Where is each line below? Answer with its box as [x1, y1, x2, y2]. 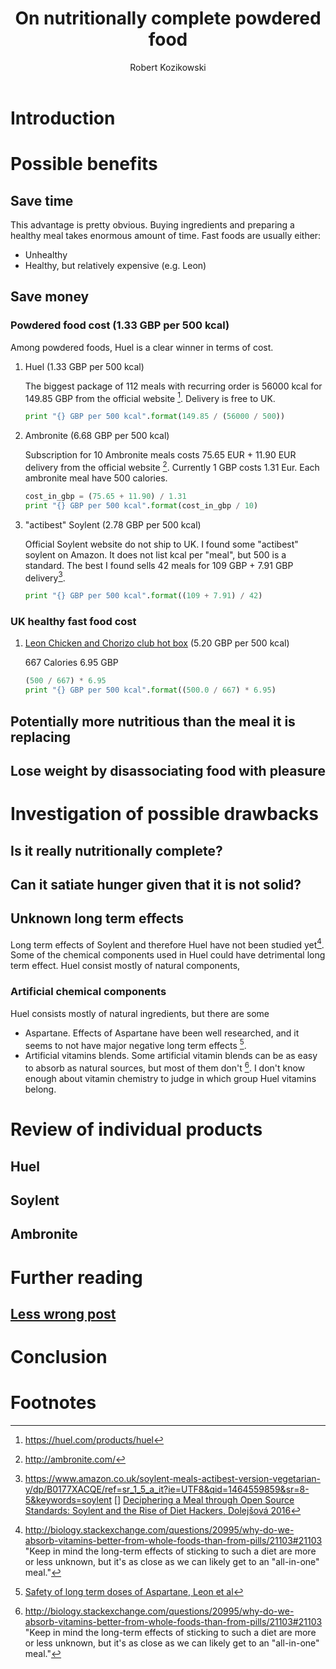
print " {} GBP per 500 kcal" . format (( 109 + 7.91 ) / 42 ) [24, 591, 263, 601]
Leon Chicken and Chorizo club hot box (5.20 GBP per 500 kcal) [24, 637, 290, 649]
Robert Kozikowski [129, 61, 207, 73]
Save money [10, 288, 90, 306]
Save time [10, 192, 74, 209]
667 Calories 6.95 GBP [24, 657, 119, 669]
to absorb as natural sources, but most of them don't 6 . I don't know [24, 1060, 306, 1074]
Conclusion [10, 1346, 108, 1369]
